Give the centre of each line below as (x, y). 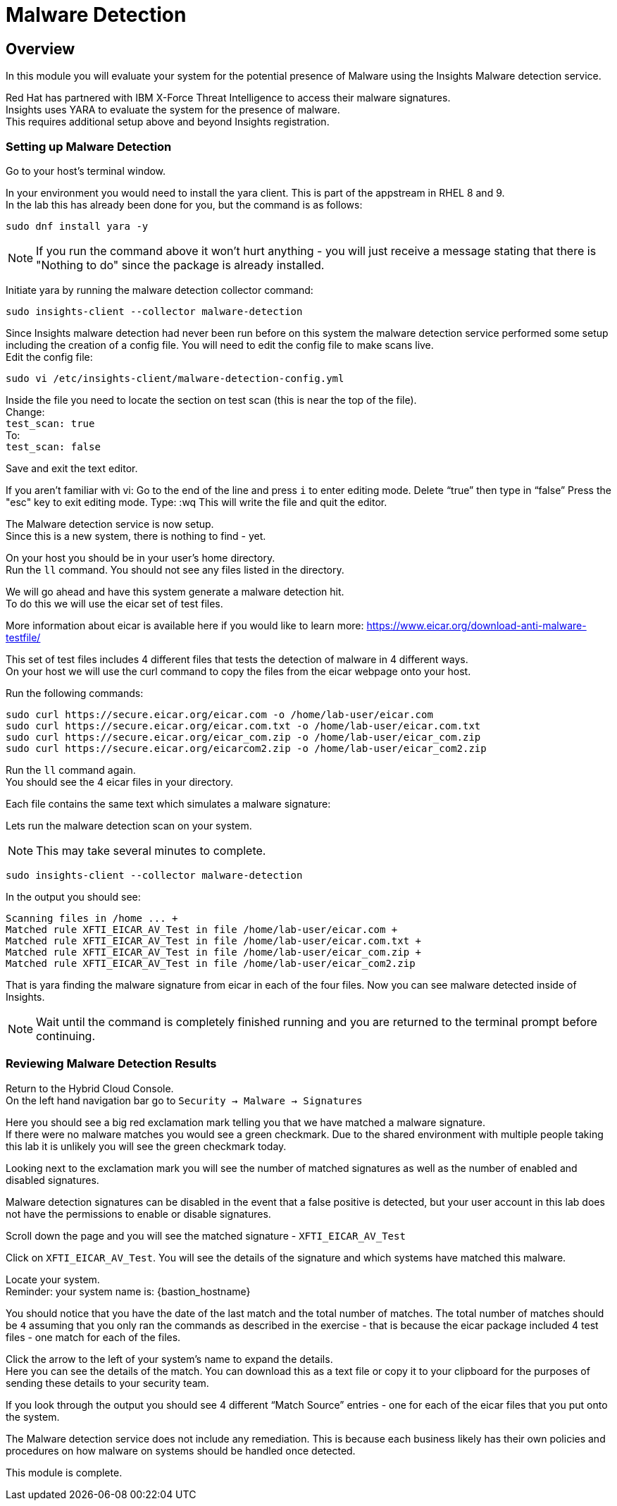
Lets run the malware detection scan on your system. (129, 825)
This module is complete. (64, 1472)
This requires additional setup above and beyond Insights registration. (168, 122)
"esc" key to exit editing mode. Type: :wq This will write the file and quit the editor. (197, 502)
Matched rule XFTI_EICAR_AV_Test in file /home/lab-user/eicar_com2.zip (211, 963)
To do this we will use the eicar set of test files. (114, 603)
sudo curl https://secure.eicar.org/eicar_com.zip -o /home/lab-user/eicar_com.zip (243, 737)
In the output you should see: (73, 896)
